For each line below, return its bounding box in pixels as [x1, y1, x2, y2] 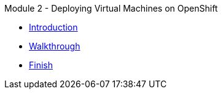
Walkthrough [29, 41, 80, 51]
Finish [29, 60, 53, 70]
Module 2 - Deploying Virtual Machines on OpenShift [4, 3, 218, 13]
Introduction [29, 22, 78, 32]
